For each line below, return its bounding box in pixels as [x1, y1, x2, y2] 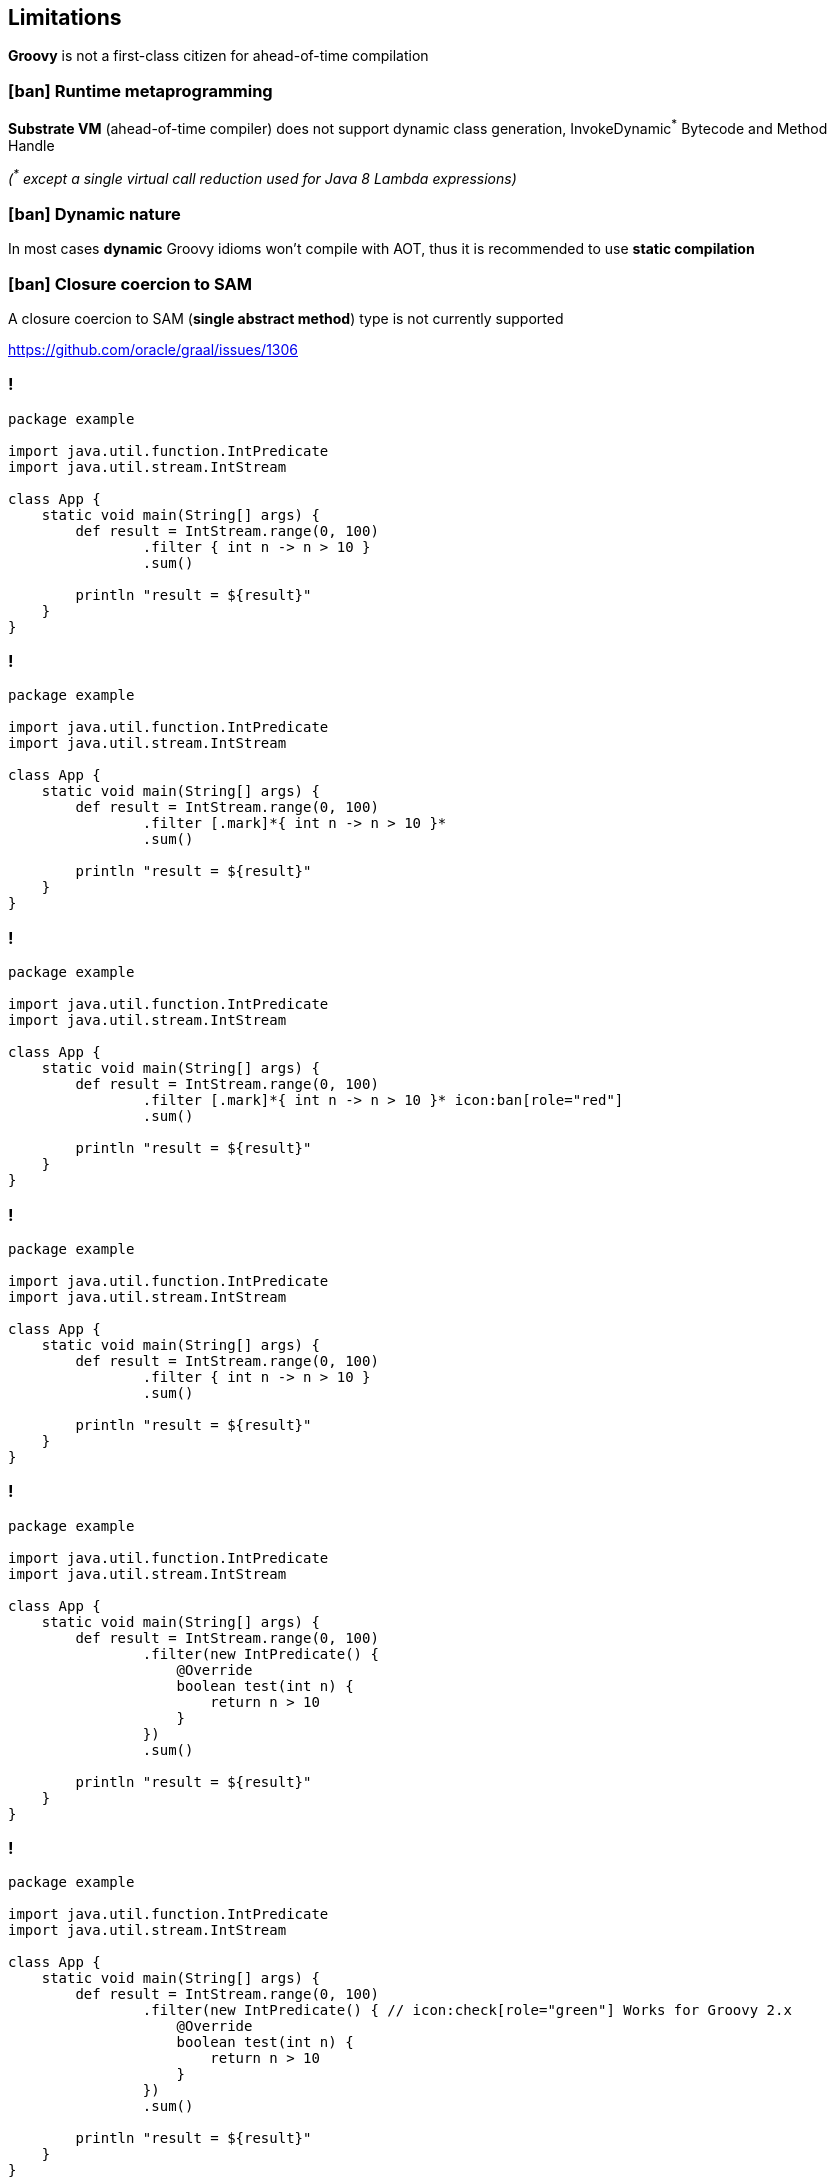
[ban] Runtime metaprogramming [8, 80, 273, 101]
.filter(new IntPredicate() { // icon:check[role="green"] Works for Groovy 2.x [142, 2002, 792, 2019]
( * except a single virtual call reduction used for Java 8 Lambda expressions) [8, 167, 517, 188]
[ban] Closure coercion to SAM [8, 273, 252, 294]
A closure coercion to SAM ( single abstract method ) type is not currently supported [8, 309, 564, 327]
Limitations [8, 5, 122, 30]
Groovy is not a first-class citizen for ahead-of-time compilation [8, 47, 429, 65]
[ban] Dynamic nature [8, 203, 181, 224]
